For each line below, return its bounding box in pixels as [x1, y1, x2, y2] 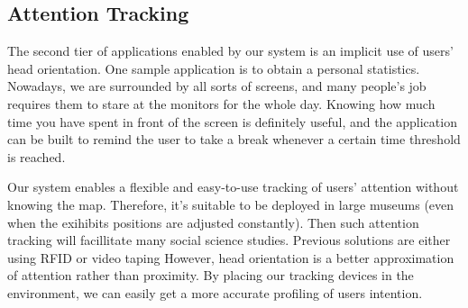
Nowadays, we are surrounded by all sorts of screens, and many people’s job [7, 77, 427, 95]
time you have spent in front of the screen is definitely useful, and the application [7, 112, 457, 131]
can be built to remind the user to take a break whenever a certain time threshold [7, 130, 461, 149]
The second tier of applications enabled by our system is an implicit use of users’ [7, 41, 454, 60]
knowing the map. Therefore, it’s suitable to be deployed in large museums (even [7, 195, 454, 213]
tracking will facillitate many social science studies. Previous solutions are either [7, 231, 451, 249]
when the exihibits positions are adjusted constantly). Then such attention [7, 213, 419, 231]
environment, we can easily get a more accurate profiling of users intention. [7, 283, 423, 302]
